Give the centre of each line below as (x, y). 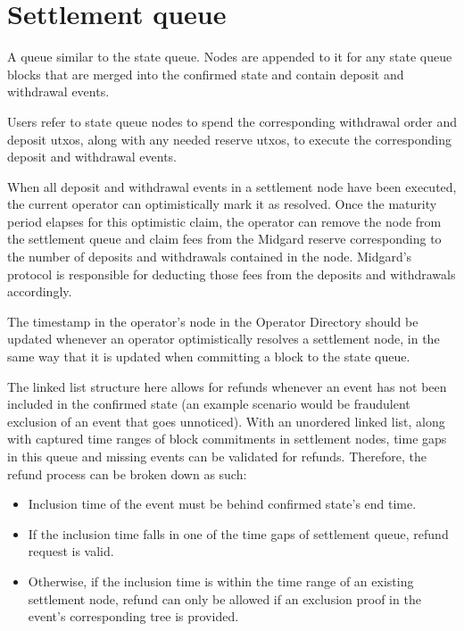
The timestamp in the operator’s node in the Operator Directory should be (213, 321)
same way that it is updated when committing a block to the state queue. (209, 357)
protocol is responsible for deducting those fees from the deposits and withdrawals (232, 274)
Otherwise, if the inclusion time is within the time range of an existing (221, 581)
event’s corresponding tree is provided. (133, 616)
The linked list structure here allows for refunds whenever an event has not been (227, 386)
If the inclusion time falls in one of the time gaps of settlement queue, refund (238, 533)
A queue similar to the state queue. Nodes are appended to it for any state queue (230, 57)
